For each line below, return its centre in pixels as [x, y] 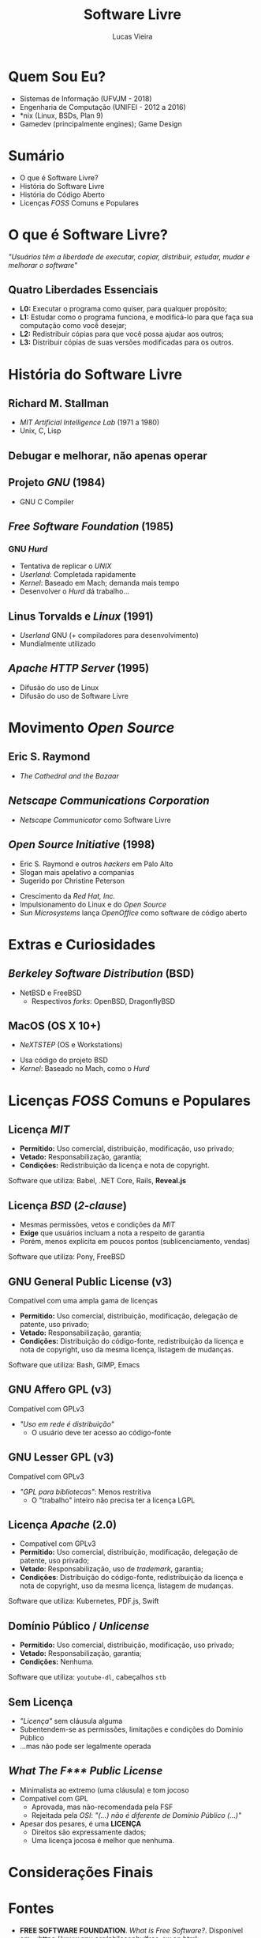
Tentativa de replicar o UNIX [65, 566]
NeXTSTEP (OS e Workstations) [71, 1045]
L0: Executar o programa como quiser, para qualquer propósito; [123, 309]
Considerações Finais [81, 1873]
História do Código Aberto [62, 194]
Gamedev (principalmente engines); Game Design [101, 123]
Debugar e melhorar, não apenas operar [108, 456]
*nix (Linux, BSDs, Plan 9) [62, 115]
